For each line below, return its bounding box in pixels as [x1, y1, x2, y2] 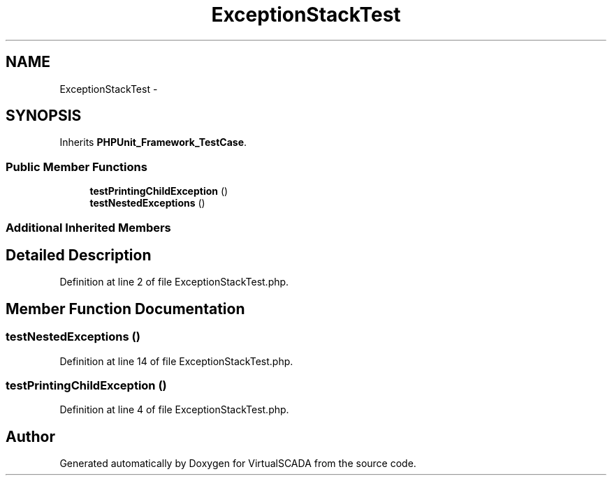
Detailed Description [6, 246, 152, 264]
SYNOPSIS [6, 107, 82, 125]
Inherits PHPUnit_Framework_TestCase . [59, 136, 247, 149]
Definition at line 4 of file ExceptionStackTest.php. [59, 404, 289, 416]
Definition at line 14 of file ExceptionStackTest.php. [59, 355, 293, 367]
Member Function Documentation [6, 299, 245, 318]
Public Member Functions [6, 159, 147, 174]
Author [6, 427, 55, 445]
